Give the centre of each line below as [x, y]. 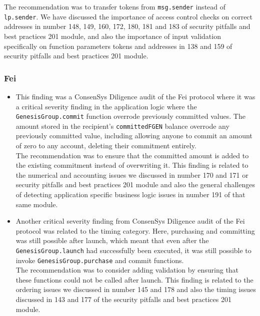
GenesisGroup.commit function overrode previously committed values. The [130, 116]
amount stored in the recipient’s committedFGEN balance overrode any [122, 126]
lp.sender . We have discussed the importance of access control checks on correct [128, 16]
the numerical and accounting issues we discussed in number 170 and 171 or [132, 174]
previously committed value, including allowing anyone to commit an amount [134, 136]
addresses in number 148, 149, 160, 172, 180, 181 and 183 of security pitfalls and [127, 26]
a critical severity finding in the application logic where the [106, 106]
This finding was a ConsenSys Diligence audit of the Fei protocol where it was [135, 96]
